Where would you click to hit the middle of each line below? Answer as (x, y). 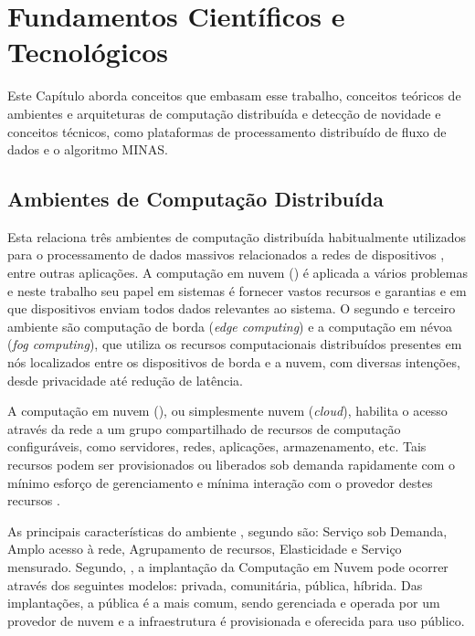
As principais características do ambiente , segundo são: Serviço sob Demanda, (227, 530)
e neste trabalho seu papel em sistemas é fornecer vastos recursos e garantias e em (237, 290)
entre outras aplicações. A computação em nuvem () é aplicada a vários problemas (238, 273)
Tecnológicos (88, 52)
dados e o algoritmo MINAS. (88, 149)
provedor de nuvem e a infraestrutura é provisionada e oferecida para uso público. (236, 620)
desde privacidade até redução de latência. (125, 380)
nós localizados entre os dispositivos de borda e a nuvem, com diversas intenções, (234, 362)
